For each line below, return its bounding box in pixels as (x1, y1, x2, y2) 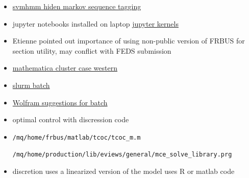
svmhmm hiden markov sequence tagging (12, 1, 141, 11)
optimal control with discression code (12, 114, 129, 125)
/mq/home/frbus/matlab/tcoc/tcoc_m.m (12, 133, 141, 141)
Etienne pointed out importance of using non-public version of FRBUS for (12, 35, 245, 46)
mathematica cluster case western (12, 62, 117, 73)
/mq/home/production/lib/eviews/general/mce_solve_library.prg (12, 151, 232, 159)
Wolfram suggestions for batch (12, 97, 108, 107)
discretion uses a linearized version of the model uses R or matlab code (12, 166, 235, 176)
